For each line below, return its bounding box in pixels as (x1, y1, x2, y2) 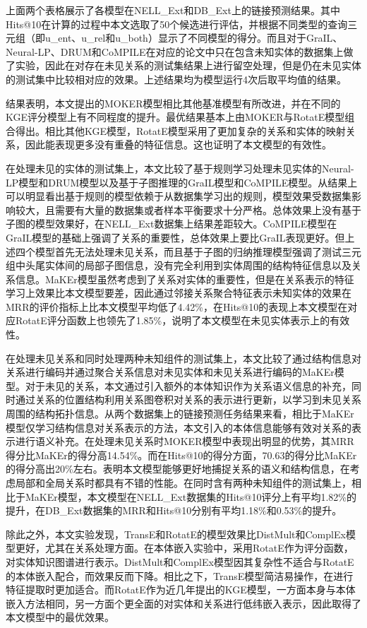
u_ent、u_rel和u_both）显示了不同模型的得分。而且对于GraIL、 (44, 30, 343, 45)
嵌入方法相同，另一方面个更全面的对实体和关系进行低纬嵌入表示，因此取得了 (6, 596, 361, 610)
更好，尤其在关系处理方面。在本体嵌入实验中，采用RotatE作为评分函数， (15, 540, 354, 555)
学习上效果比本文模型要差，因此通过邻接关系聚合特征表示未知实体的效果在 (6, 285, 351, 300)
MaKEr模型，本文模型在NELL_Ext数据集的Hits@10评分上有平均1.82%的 (25, 489, 356, 504)
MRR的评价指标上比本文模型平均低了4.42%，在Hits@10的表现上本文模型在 (6, 299, 348, 314)
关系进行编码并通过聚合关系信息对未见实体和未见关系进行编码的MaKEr (6, 365, 335, 379)
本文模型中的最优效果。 (6, 610, 114, 624)
